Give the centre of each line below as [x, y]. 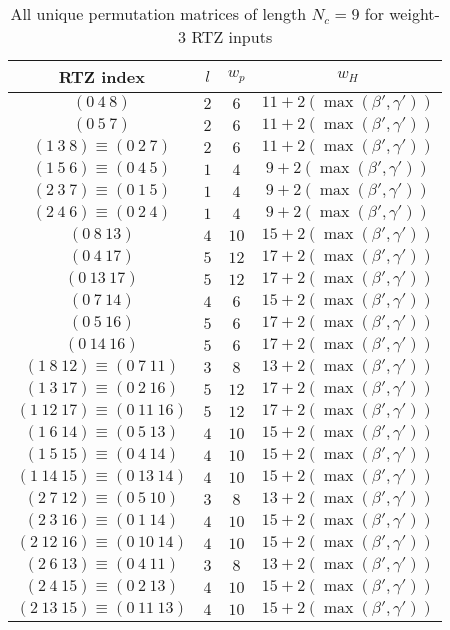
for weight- [402, 13]
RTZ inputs [232, 36]
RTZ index [101, 76]
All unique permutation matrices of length [158, 13]
